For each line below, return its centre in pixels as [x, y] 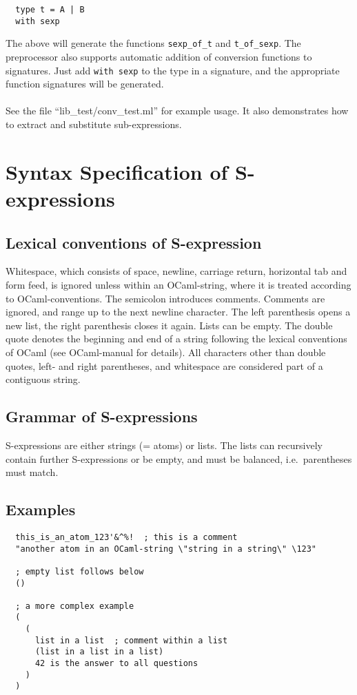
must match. [32, 472]
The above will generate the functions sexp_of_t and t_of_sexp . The [153, 43]
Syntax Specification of [117, 171]
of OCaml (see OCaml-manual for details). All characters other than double [166, 352]
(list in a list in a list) [99, 652]
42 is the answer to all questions [116, 664]
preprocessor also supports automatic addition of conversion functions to [159, 56]
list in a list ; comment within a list [131, 640]
